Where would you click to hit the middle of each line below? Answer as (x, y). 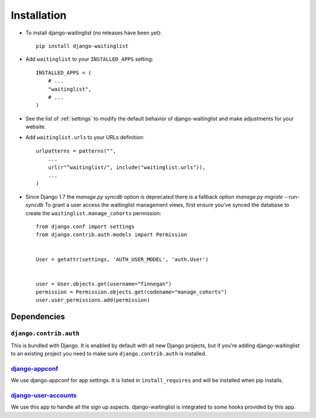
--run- (292, 196)
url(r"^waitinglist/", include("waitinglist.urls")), (127, 167)
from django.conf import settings (85, 226)
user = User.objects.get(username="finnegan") (104, 284)
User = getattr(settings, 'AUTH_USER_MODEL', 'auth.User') (122, 259)
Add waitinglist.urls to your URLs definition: (85, 137)
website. (36, 127)
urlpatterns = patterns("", (76, 151)
